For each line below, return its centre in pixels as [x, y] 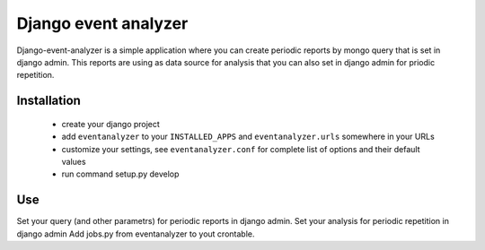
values [74, 161]
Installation [48, 101]
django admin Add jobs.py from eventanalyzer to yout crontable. [136, 234]
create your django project [111, 124]
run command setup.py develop [120, 174]
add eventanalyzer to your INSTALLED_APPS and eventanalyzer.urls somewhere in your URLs [248, 137]
